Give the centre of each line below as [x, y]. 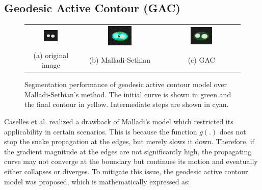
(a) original [51, 55]
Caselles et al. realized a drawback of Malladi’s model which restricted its [119, 121]
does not [233, 131]
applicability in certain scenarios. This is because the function [101, 131]
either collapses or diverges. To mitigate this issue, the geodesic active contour [126, 171]
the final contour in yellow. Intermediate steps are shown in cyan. [127, 104]
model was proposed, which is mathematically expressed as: [97, 181]
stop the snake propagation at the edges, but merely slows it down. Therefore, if [129, 141]
